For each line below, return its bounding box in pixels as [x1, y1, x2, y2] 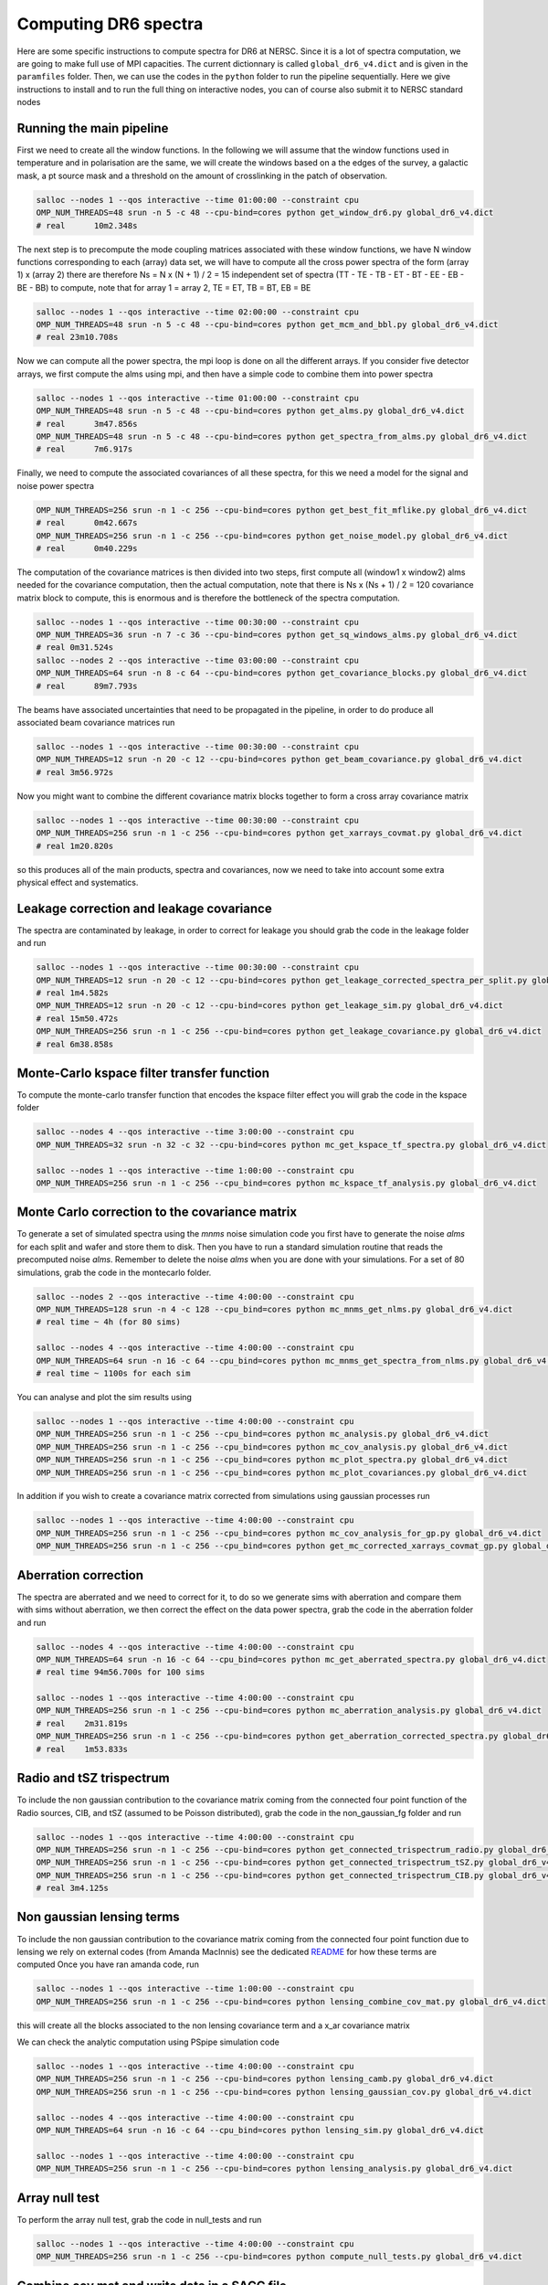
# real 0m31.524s [36, 643, 114, 653]
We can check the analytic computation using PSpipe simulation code [16, 2036, 280, 2047]
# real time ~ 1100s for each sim [36, 1367, 191, 1378]
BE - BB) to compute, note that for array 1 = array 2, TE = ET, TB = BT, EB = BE [16, 282, 311, 292]
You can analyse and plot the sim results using [16, 1391, 192, 1402]
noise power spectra [16, 480, 95, 491]
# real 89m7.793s [36, 681, 138, 691]
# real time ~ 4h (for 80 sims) [36, 1317, 182, 1327]
